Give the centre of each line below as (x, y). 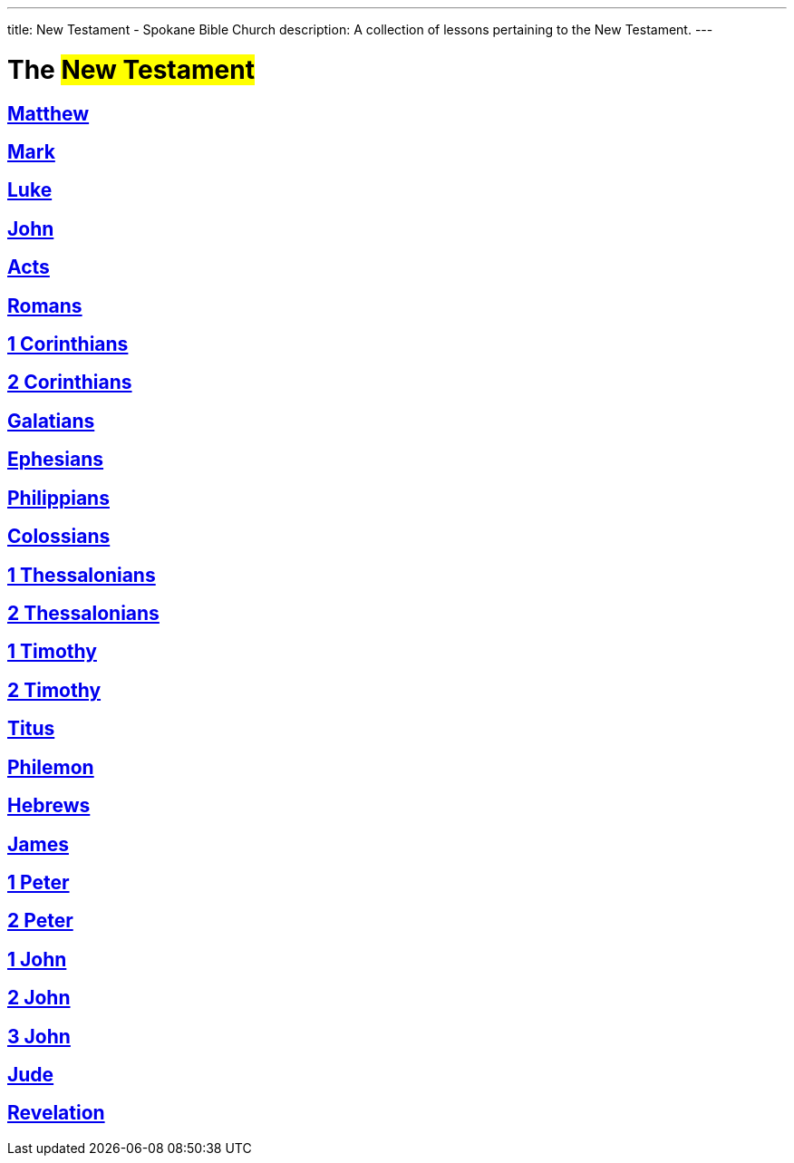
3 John (39, 1036)
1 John (37, 959)
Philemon (51, 767)
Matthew (48, 113)
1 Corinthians (68, 344)
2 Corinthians (70, 383)
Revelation (56, 1113)
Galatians (51, 421)
